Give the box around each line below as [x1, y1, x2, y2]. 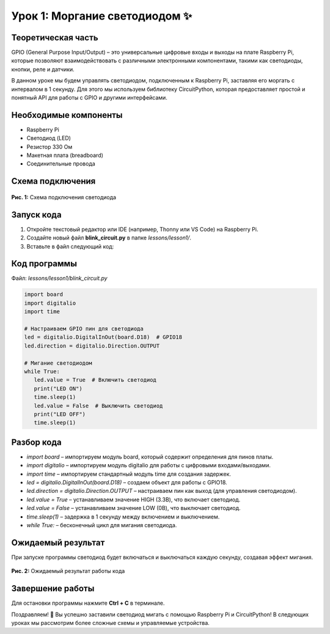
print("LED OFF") [34, 410, 86, 418]
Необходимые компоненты [11, 110, 123, 120]
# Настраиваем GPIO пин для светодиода [24, 326, 144, 332]
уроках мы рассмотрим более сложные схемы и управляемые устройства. [11, 619, 210, 626]
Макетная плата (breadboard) [26, 151, 104, 159]
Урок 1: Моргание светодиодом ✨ [11, 9, 193, 23]
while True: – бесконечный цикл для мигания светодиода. [26, 521, 177, 528]
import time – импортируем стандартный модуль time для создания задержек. [26, 470, 232, 478]
